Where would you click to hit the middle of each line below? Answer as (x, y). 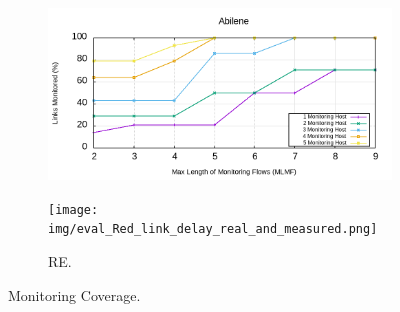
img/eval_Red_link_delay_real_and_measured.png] (213, 229)
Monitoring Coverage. (74, 294)
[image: (73, 209)
